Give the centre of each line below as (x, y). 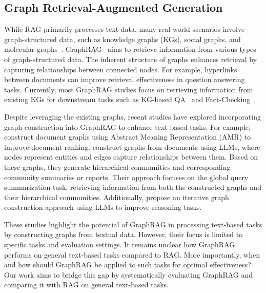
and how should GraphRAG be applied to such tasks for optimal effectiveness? (128, 265)
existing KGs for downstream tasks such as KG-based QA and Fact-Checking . (130, 99)
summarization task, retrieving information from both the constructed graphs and (133, 187)
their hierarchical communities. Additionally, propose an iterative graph (117, 197)
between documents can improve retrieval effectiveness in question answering (125, 79)
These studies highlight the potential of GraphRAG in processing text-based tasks (133, 224)
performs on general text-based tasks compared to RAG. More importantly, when (132, 254)
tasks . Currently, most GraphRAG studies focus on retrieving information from (129, 89)
